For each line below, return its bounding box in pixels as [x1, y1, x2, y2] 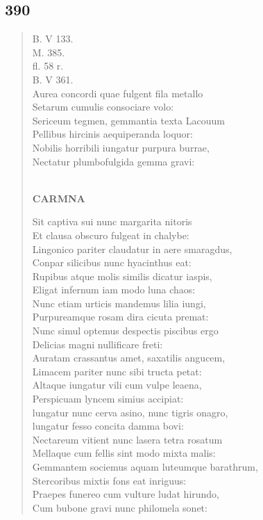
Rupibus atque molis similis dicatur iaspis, [32, 268, 212, 283]
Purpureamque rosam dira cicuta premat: [32, 309, 209, 324]
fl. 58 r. [32, 58, 64, 73]
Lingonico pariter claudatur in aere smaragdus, [32, 241, 232, 256]
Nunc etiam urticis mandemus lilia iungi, [32, 295, 206, 310]
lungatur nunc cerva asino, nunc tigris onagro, [32, 405, 228, 419]
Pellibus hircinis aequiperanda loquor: [32, 127, 193, 141]
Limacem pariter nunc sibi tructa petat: [32, 364, 202, 378]
